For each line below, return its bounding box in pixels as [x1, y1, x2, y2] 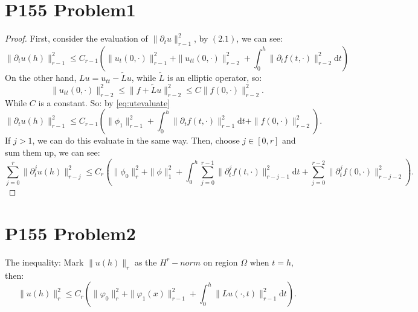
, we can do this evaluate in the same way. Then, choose [32, 134, 240, 147]
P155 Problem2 [5, 221, 136, 246]
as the [134, 255, 157, 268]
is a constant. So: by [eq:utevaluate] [38, 96, 170, 109]
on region [203, 255, 238, 268]
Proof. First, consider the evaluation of [5, 32, 148, 45]
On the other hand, [5, 71, 77, 84]
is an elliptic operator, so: [167, 71, 262, 84]
